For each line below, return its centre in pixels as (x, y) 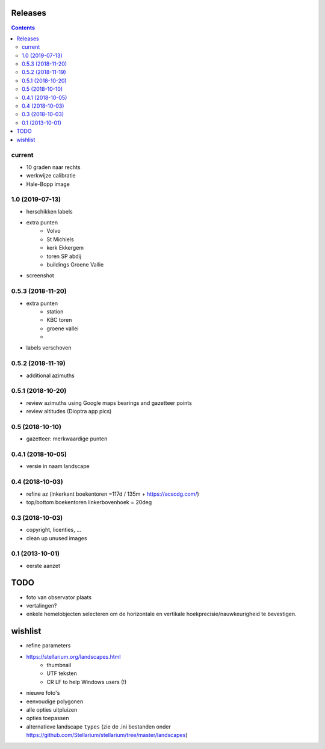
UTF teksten (62, 673)
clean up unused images (57, 538)
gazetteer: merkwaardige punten (67, 439)
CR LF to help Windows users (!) (87, 682)
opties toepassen (48, 718)
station (55, 311)
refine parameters (48, 646)
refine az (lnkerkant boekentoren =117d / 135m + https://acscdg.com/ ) (113, 494)
